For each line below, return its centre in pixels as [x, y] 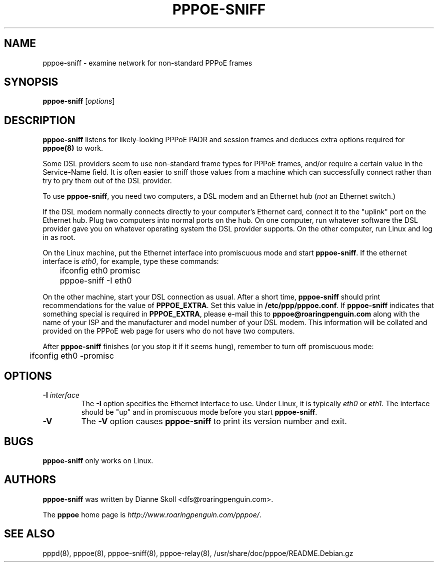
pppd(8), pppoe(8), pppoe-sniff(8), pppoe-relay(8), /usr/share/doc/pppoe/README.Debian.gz [198, 553]
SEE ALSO [29, 534]
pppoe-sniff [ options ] [79, 101]
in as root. [59, 237]
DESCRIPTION [40, 120]
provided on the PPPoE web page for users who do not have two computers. [169, 331]
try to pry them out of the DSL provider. [107, 181]
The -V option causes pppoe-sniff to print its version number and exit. [214, 421]
